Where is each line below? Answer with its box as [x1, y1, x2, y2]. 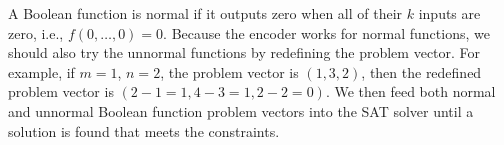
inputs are [418, 3, 481, 23]
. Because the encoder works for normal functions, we [163, 22, 490, 43]
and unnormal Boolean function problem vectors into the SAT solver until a [8, 100, 474, 121]
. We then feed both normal [325, 81, 496, 102]
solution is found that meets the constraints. [8, 120, 280, 141]
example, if [8, 61, 75, 82]
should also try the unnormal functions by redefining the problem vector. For [8, 42, 481, 63]
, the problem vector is [160, 61, 299, 82]
